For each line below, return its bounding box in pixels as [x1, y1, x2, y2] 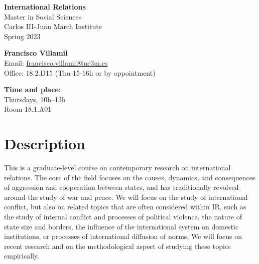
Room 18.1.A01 [4, 104, 52, 114]
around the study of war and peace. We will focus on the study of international [4, 191, 248, 202]
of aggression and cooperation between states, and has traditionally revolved [4, 182, 239, 192]
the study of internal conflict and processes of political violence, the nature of [4, 211, 242, 222]
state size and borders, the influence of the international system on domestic [4, 221, 239, 231]
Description [4, 133, 86, 154]
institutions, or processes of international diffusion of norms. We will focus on [4, 231, 242, 241]
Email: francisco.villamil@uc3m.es [4, 57, 108, 68]
